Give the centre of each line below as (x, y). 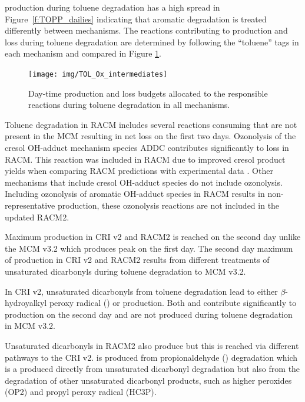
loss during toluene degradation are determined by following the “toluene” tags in (152, 42)
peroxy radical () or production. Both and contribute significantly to (173, 303)
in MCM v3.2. (30, 326)
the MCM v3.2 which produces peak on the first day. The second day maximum (149, 248)
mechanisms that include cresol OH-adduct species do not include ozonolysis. (144, 182)
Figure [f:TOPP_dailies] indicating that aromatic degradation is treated (136, 19)
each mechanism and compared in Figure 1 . (83, 53)
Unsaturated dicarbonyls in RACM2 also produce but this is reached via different (152, 345)
